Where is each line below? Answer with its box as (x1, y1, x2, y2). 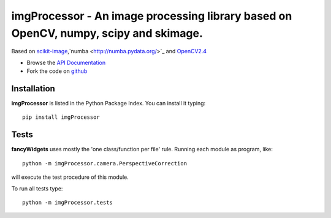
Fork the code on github (26, 67, 88, 75)
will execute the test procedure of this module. (11, 173, 129, 181)
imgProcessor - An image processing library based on (11, 9, 292, 23)
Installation (11, 83, 55, 94)
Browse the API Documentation (26, 59, 106, 66)
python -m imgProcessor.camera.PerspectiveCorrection (22, 160, 187, 167)
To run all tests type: (11, 184, 63, 192)
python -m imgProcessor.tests (22, 199, 113, 206)
